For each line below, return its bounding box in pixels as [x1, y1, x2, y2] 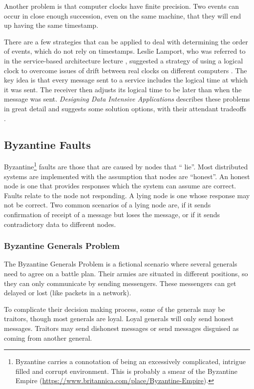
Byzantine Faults [4, 137, 91, 152]
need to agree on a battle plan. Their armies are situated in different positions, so [4, 268, 248, 278]
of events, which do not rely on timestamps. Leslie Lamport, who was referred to [4, 46, 246, 56]
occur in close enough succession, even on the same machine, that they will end [4, 10, 241, 20]
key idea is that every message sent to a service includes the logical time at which [4, 75, 248, 85]
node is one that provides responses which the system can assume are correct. [4, 181, 236, 191]
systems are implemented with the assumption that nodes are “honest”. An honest [4, 171, 250, 181]
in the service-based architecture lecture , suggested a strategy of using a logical [4, 55, 243, 65]
